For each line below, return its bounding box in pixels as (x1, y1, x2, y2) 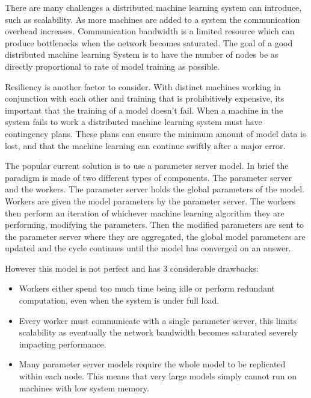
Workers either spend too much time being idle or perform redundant (19, 282, 275, 295)
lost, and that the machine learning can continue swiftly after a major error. (5, 139, 286, 152)
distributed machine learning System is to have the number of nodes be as (5, 48, 279, 61)
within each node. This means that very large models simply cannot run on (19, 370, 297, 382)
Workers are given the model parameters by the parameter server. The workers (5, 194, 295, 207)
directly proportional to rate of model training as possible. (5, 60, 220, 72)
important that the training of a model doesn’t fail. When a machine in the (5, 103, 283, 116)
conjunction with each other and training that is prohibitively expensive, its (5, 92, 285, 105)
